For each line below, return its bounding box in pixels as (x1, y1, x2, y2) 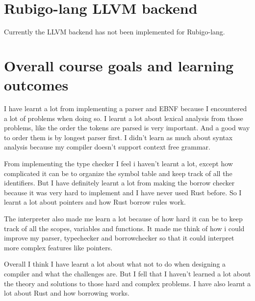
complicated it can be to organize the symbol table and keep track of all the (4, 168, 232, 178)
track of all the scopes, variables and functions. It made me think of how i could (4, 223, 245, 233)
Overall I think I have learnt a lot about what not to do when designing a (4, 259, 226, 269)
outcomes (4, 75, 69, 95)
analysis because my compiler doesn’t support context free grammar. (4, 142, 210, 152)
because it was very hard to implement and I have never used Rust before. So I (4, 187, 242, 197)
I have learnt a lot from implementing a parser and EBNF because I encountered (4, 103, 247, 114)
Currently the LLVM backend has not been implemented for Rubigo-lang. (4, 27, 225, 37)
